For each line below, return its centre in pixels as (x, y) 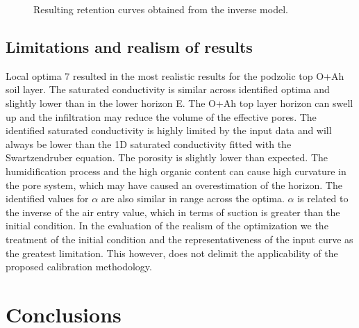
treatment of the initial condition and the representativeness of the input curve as (179, 239)
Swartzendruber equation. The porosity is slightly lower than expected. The (167, 157)
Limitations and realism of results (129, 46)
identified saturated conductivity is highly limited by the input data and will (169, 130)
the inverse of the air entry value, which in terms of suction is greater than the (173, 212)
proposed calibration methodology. (79, 266)
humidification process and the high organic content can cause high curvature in (176, 171)
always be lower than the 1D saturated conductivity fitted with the (149, 143)
